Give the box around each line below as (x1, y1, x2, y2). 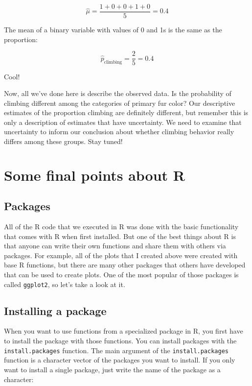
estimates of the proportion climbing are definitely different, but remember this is (4, 107, 249, 118)
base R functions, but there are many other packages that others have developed (4, 260, 246, 270)
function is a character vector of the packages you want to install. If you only (4, 355, 235, 365)
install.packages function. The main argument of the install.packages (4, 345, 229, 355)
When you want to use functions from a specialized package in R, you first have (4, 326, 243, 336)
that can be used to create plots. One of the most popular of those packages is (4, 269, 239, 280)
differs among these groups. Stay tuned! (4, 136, 123, 146)
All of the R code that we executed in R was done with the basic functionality (4, 221, 239, 232)
